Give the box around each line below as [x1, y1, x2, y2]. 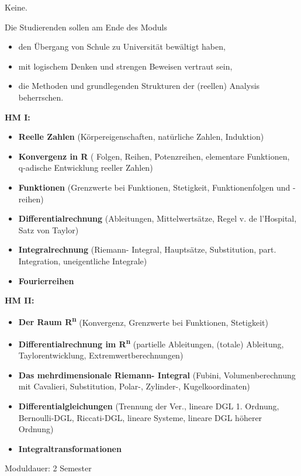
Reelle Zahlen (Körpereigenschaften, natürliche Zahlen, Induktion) [18, 130, 264, 143]
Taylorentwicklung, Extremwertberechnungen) [18, 349, 184, 361]
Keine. [5, 1, 27, 13]
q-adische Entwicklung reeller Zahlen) [18, 161, 153, 174]
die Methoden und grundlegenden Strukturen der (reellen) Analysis [18, 80, 260, 92]
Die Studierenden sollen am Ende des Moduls [5, 20, 167, 33]
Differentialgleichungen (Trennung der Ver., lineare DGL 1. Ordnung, [18, 399, 279, 412]
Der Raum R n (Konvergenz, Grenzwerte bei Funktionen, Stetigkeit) [18, 314, 268, 328]
